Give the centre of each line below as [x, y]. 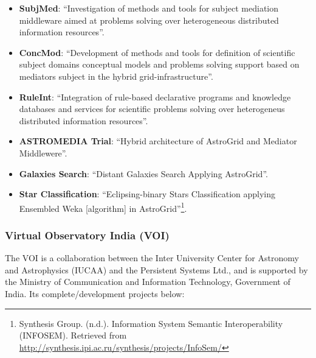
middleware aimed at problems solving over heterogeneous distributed [149, 20]
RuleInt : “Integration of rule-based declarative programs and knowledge [155, 97]
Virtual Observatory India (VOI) [87, 235]
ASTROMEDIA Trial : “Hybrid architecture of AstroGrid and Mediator [158, 141]
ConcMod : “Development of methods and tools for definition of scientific [157, 52]
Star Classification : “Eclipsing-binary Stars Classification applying [147, 194]
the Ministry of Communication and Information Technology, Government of [148, 282]
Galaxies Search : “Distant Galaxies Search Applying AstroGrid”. [143, 173]
